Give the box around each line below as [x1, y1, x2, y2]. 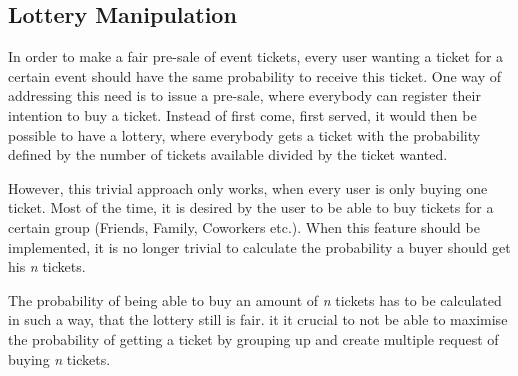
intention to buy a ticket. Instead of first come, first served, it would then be [8, 104, 477, 125]
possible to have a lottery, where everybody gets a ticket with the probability [8, 124, 481, 145]
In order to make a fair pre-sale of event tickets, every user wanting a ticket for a [8, 46, 504, 67]
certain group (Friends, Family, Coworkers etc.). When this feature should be [8, 216, 480, 237]
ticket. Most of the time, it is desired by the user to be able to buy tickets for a [8, 197, 494, 218]
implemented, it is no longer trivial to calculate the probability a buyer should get [8, 236, 511, 257]
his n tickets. [8, 256, 86, 277]
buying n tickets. [8, 348, 111, 369]
